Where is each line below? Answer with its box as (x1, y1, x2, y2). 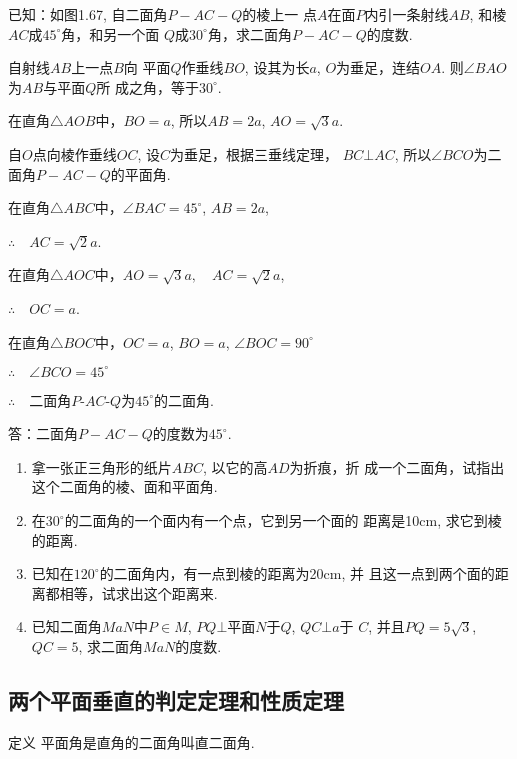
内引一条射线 (364, 4, 449, 24)
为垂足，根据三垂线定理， (169, 143, 338, 164)
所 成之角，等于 (96, 76, 199, 97)
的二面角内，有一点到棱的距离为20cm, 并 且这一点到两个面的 (99, 563, 495, 584)
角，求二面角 (207, 23, 292, 44)
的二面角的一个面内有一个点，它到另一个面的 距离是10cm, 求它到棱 (64, 510, 502, 530)
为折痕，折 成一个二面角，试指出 (289, 456, 505, 477)
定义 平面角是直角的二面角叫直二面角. (8, 731, 255, 752)
